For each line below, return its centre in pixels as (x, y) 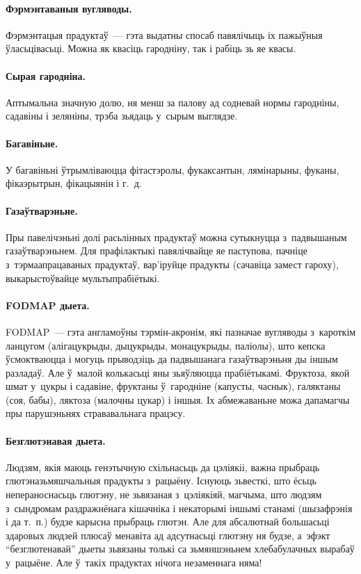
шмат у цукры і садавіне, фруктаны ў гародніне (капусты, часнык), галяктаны (173, 386)
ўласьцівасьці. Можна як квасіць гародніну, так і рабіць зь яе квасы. (151, 48)
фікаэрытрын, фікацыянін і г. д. (74, 183)
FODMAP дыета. (48, 305)
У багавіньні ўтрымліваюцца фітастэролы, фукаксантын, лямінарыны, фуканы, (173, 169)
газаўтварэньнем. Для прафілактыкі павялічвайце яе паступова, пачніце (157, 251)
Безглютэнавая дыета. (56, 440)
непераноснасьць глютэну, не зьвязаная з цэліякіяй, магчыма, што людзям (164, 494)
